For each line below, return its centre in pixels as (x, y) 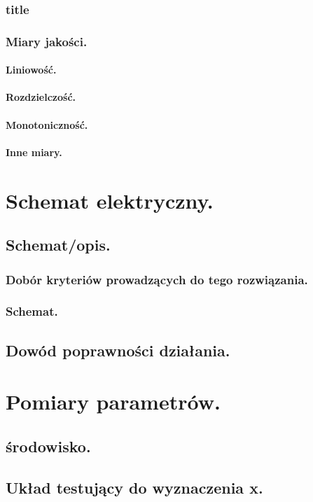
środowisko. (48, 446)
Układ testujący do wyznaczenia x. (134, 487)
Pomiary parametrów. (113, 402)
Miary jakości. (47, 41)
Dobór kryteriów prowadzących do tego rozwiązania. (157, 279)
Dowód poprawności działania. (118, 350)
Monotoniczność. (47, 124)
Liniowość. (31, 70)
